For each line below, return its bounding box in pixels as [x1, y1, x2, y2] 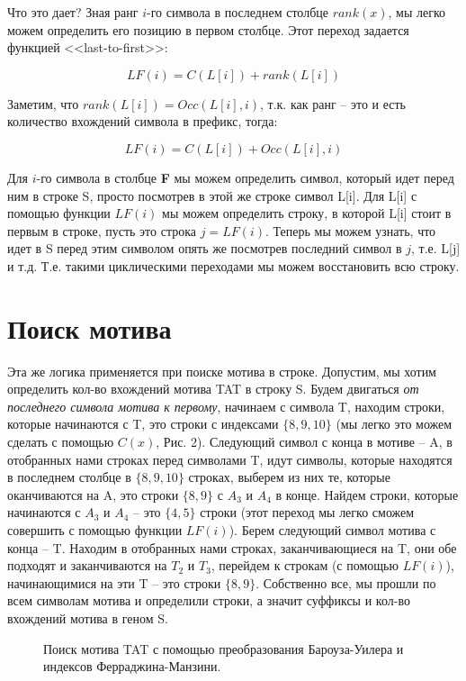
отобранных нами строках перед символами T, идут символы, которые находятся [7, 449, 453, 468]
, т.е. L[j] [411, 239, 461, 258]
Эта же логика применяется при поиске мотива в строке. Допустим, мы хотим [7, 361, 436, 380]
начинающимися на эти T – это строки [7, 573, 221, 592]
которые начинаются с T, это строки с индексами [7, 414, 279, 433]
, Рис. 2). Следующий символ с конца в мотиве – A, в [156, 432, 453, 451]
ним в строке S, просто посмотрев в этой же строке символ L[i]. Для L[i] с [7, 186, 417, 204]
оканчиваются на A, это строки [7, 485, 179, 504]
